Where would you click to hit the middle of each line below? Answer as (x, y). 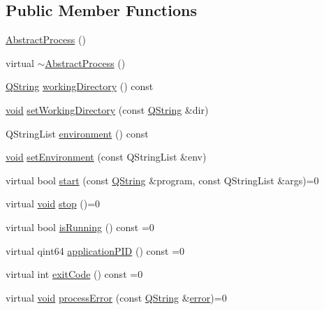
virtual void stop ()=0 (53, 204)
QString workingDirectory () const (80, 86)
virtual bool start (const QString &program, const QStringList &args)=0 (162, 180)
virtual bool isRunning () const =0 (80, 227)
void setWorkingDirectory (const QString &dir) (107, 109)
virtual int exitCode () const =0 (74, 274)
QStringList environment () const (77, 133)
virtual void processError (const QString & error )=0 (116, 297)
